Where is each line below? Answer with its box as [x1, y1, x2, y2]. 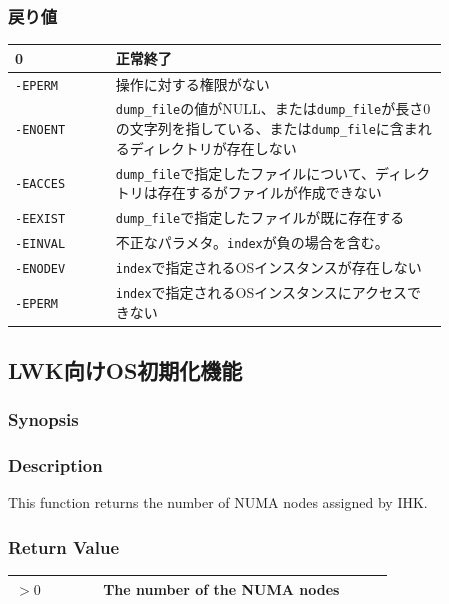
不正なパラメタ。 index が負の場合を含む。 [115, 232, 389, 253]
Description [8, 453, 103, 478]
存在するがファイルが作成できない [157, 182, 382, 203]
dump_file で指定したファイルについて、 [115, 162, 376, 183]
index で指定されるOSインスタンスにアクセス [115, 281, 408, 302]
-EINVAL [15, 237, 66, 252]
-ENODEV [15, 261, 66, 276]
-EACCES [15, 177, 66, 192]
